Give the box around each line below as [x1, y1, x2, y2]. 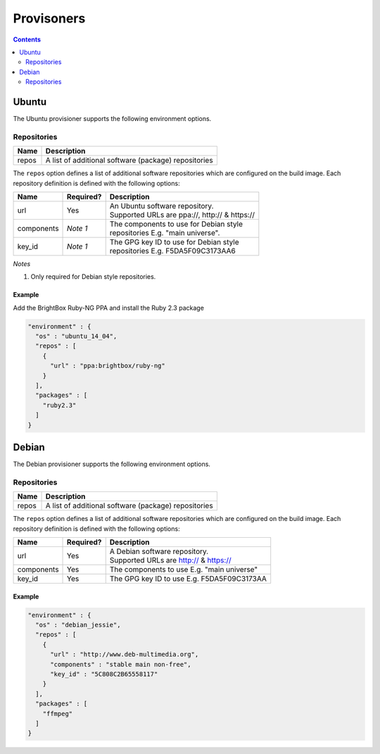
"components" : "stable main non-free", [50, 660, 191, 668]
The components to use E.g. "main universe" [109, 565, 258, 574]
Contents [13, 35, 42, 44]
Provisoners [13, 11, 86, 26]
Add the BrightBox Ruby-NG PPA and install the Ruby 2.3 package [13, 303, 204, 312]
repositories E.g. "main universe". [109, 227, 220, 237]
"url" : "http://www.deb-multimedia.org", [50, 651, 199, 658]
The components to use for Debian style [109, 219, 243, 229]
